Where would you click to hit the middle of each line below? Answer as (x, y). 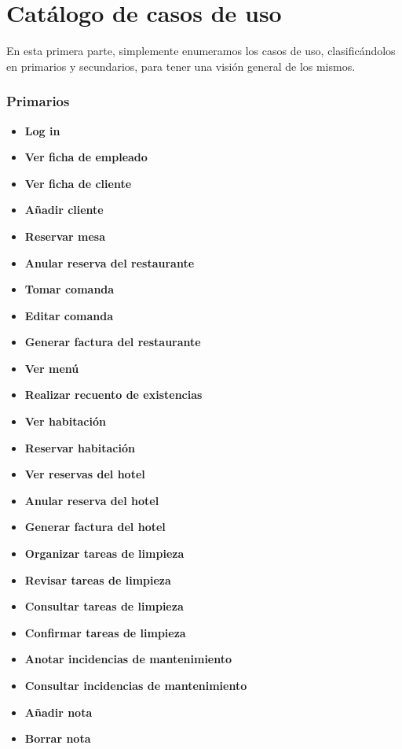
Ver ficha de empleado (86, 157)
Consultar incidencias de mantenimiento (136, 685)
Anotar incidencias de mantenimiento (128, 659)
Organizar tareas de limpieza (104, 553)
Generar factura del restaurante (113, 342)
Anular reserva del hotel (92, 500)
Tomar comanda (69, 289)
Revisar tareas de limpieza (98, 579)
